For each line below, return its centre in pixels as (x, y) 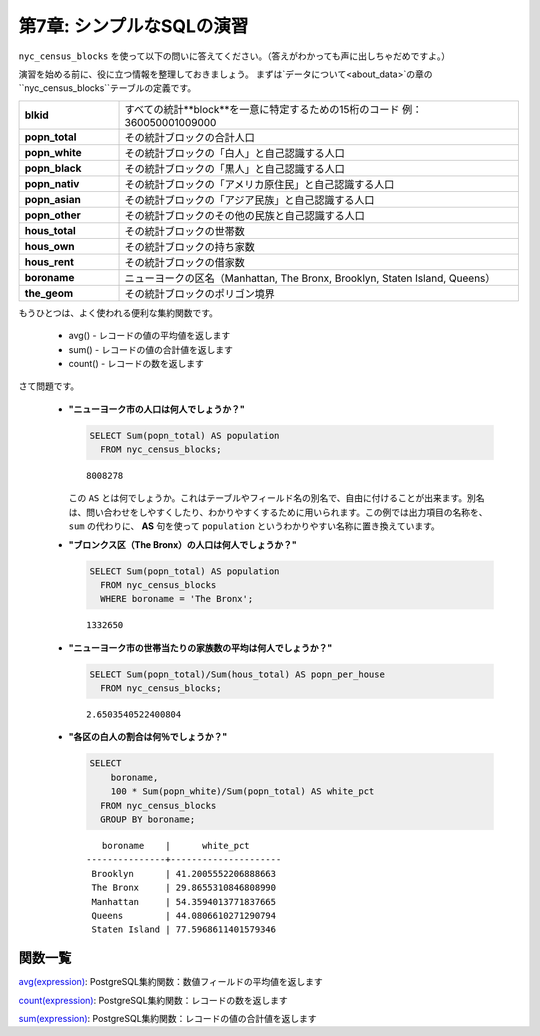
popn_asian (53, 199)
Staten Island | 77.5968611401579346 (184, 929)
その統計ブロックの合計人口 (189, 137)
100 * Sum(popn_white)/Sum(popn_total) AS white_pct (242, 791)
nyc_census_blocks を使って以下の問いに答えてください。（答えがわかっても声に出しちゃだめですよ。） (234, 56)
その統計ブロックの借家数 (184, 262)
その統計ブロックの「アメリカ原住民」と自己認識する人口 (259, 184)
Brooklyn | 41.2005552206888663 (184, 873)
